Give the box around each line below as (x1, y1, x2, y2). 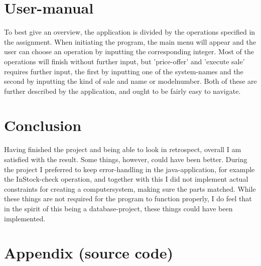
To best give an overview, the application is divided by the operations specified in (4, 27, 255, 37)
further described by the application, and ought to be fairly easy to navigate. (4, 85, 241, 96)
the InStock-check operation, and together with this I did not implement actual (4, 174, 248, 184)
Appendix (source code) (4, 242, 173, 263)
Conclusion (4, 115, 82, 136)
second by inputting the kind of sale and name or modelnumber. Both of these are (4, 76, 257, 86)
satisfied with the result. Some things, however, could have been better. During (4, 154, 247, 164)
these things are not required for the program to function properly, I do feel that (4, 193, 252, 204)
